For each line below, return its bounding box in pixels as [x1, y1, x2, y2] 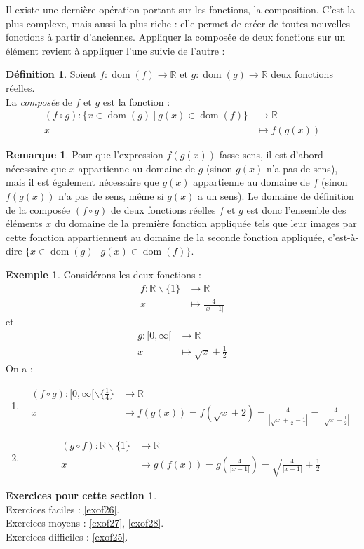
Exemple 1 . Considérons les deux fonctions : [6, 266, 201, 281]
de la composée [6, 202, 71, 217]
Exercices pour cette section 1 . [6, 488, 157, 503]
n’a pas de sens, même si [58, 189, 164, 203]
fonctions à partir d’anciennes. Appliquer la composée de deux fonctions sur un [6, 29, 346, 44]
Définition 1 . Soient [6, 67, 97, 81]
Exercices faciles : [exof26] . [6, 501, 120, 516]
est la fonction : [102, 94, 170, 109]
